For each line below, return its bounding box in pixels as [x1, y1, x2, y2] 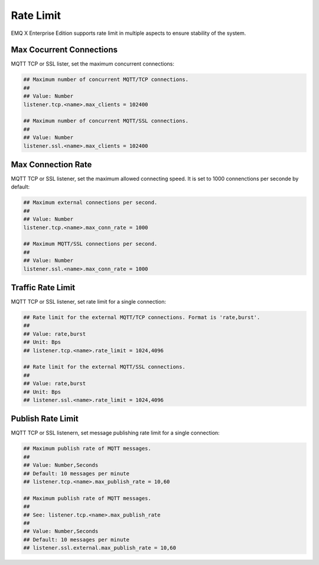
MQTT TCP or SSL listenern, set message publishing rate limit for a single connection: [11, 429, 220, 437]
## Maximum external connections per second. [23, 199, 158, 206]
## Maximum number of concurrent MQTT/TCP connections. [23, 76, 189, 83]
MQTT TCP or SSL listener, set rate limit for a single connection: [11, 298, 167, 306]
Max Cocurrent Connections [11, 45, 118, 55]
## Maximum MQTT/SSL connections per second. [23, 241, 158, 248]
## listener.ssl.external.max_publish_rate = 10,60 [23, 544, 177, 551]
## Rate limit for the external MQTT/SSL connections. [23, 363, 185, 371]
